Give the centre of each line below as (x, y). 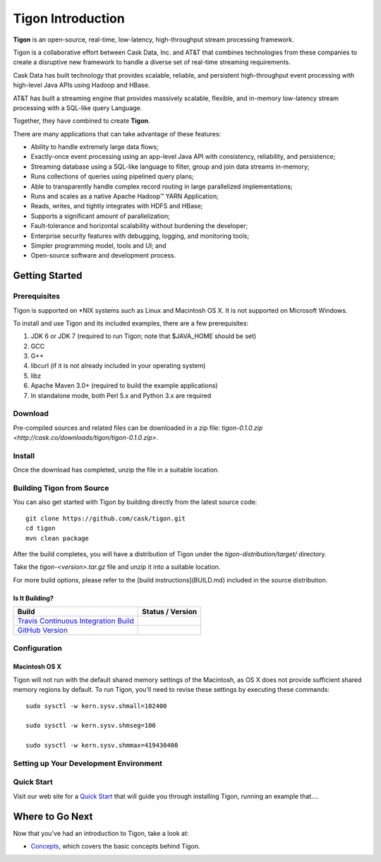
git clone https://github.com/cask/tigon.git (106, 518)
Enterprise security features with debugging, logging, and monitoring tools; (140, 236)
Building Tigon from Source (61, 489)
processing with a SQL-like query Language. (78, 108)
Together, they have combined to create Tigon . (82, 121)
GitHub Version (43, 630)
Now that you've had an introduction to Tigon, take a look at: (101, 833)
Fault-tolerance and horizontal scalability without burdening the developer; (139, 226)
